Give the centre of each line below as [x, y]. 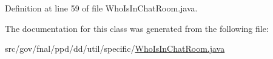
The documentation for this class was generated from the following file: [137, 28]
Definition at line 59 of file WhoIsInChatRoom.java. [101, 8]
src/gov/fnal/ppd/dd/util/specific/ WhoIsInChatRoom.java [115, 48]
